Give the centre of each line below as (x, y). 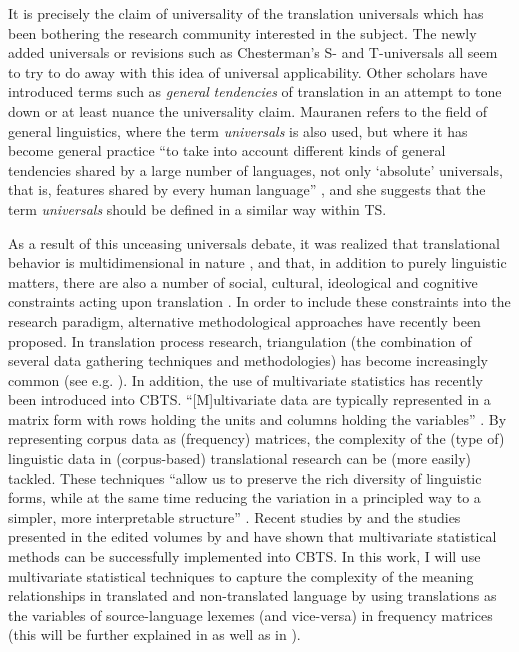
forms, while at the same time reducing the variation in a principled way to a (244, 497)
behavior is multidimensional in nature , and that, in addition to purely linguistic (257, 262)
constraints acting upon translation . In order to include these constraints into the (259, 301)
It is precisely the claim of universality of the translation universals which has (246, 13)
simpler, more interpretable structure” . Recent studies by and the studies (234, 516)
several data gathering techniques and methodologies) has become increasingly (248, 360)
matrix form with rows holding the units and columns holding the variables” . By (257, 418)
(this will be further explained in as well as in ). (154, 634)
